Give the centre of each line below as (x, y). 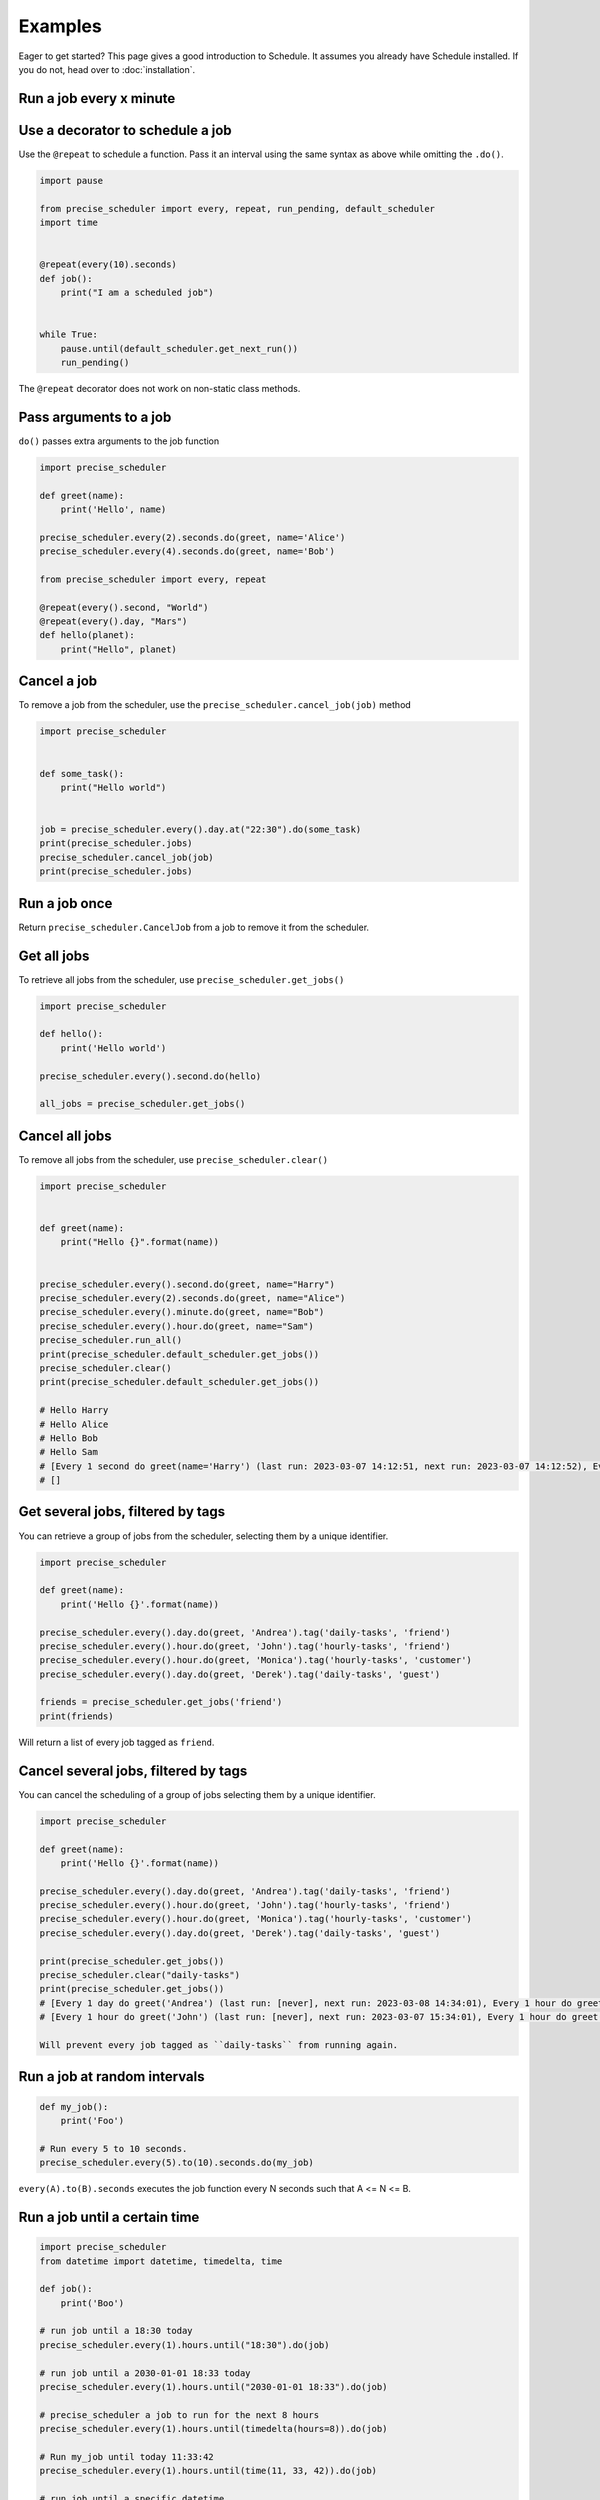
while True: (69, 334)
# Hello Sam (69, 1452)
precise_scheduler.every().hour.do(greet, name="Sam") (176, 1326)
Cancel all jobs (65, 1135)
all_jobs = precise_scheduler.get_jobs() (142, 1104)
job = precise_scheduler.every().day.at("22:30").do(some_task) (200, 829)
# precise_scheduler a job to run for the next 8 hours (179, 2414)
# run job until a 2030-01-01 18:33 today (145, 2373)
